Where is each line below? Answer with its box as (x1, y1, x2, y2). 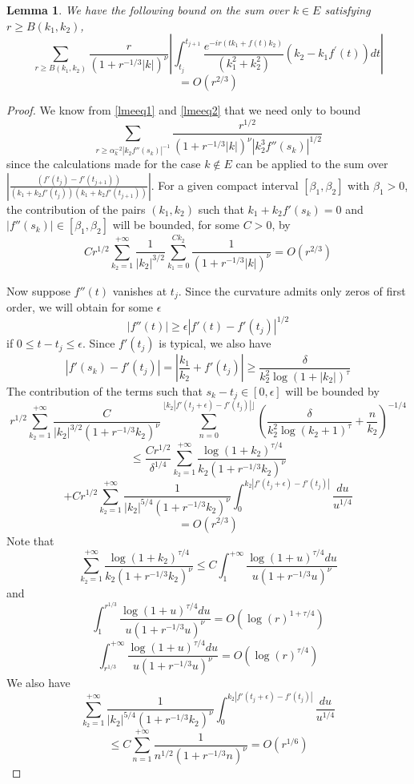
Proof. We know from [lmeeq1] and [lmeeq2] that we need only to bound (6, 102, 361, 119)
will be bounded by (285, 383, 380, 400)
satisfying (324, 2, 371, 18)
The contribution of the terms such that (6, 383, 203, 400)
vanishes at (112, 282, 167, 299)
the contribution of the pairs (6, 200, 146, 217)
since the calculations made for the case (6, 155, 201, 172)
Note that (6, 532, 54, 549)
